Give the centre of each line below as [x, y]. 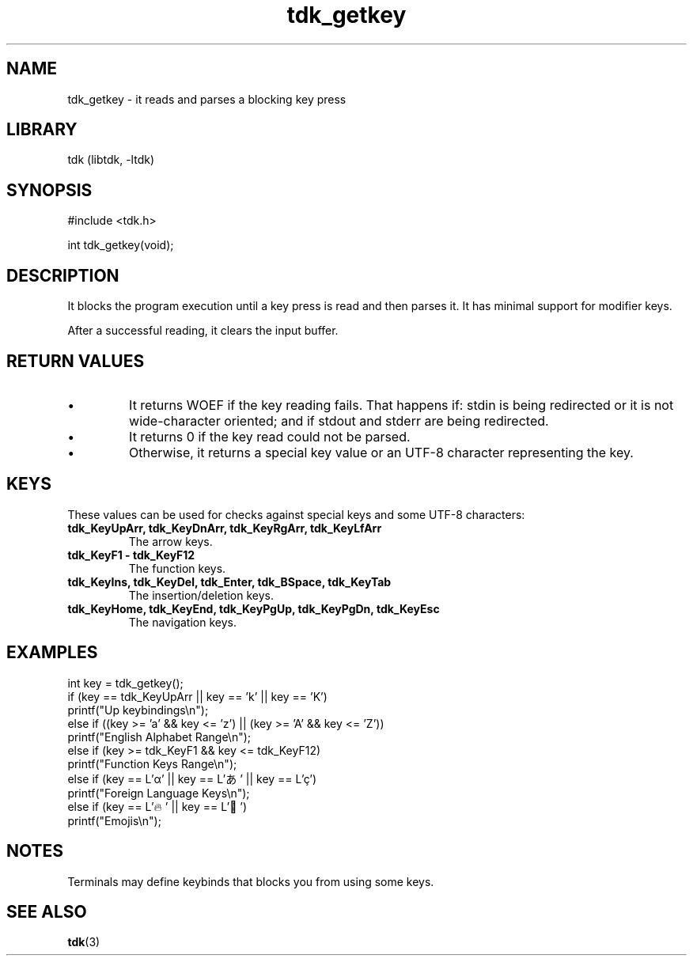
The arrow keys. [170, 541]
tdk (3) [84, 942]
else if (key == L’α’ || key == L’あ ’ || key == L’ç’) [192, 778]
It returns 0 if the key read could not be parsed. [270, 436]
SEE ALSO [47, 911]
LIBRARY [42, 130]
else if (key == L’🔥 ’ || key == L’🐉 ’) [157, 806]
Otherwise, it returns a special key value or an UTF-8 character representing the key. [381, 452]
